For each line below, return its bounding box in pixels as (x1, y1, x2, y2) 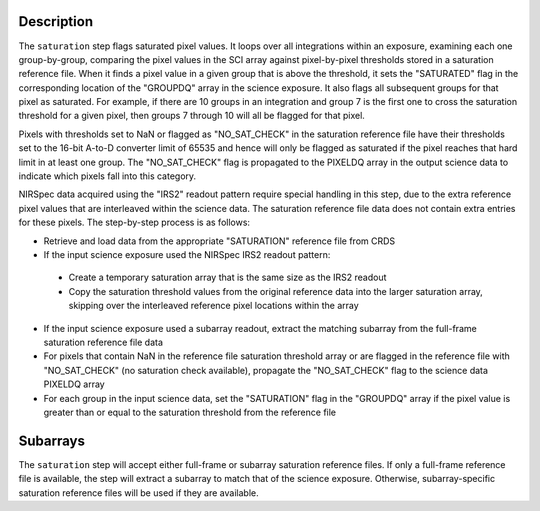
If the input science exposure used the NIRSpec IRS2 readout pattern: (43, 248, 331, 260)
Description (18, 13, 94, 30)
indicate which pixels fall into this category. (18, 170, 197, 182)
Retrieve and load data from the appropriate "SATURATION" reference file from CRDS (43, 235, 396, 247)
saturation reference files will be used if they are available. (18, 486, 259, 499)
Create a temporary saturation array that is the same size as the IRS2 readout (68, 271, 387, 284)
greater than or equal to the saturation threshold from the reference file (43, 406, 337, 418)
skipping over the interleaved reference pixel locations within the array (68, 300, 359, 312)
